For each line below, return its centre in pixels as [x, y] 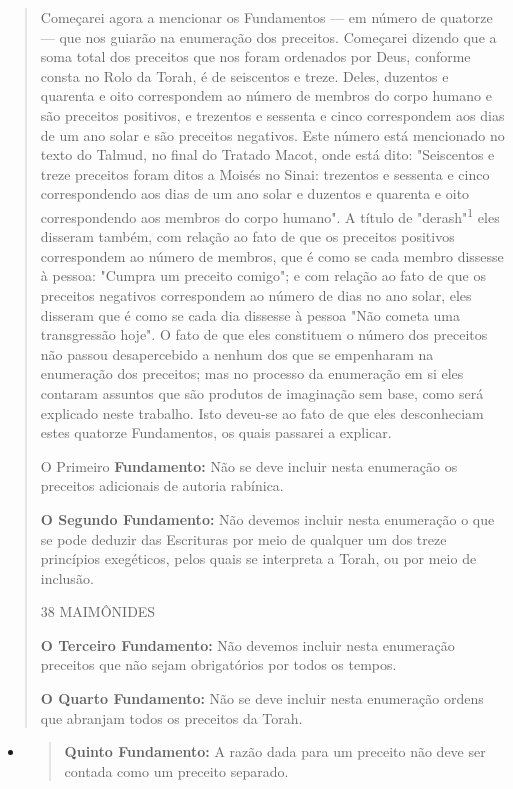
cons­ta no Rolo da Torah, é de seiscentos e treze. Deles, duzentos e [244, 75]
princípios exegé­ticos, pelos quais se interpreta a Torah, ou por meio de [258, 558]
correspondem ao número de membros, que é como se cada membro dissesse [272, 255]
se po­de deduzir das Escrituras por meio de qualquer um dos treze [243, 538]
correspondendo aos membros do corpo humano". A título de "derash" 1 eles [270, 215]
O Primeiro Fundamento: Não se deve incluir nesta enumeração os [249, 465]
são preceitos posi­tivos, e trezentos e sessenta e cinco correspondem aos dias [272, 114]
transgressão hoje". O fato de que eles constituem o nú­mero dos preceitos [264, 334]
